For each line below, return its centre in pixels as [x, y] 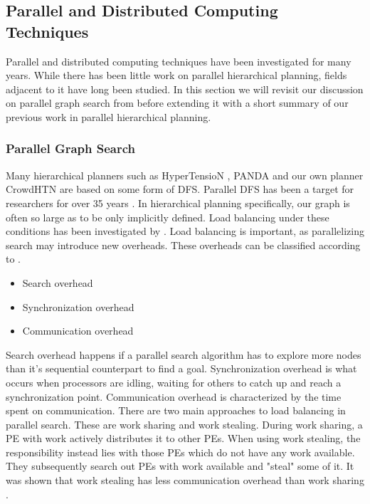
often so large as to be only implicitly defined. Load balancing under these [168, 217]
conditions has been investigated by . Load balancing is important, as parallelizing [185, 231]
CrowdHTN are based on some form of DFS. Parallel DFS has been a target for [180, 189]
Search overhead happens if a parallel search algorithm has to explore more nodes [184, 354]
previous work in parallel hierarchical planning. [109, 116]
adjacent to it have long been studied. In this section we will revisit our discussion [185, 89]
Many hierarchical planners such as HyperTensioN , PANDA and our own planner [185, 175]
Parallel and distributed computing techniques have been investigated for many [179, 61]
